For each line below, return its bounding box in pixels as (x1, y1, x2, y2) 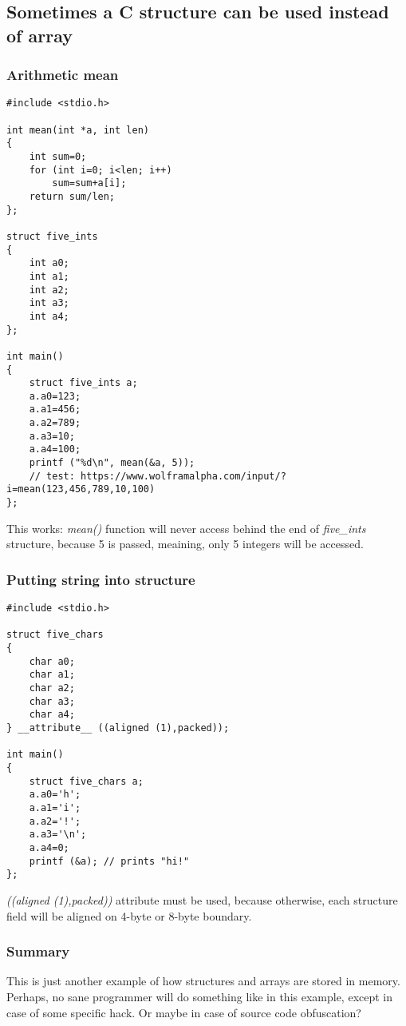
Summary (6, 941, 70, 961)
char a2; (29, 682, 75, 694)
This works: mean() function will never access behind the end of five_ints (6, 519, 366, 536)
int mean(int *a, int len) (6, 124, 149, 136)
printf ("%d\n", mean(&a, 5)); (29, 457, 195, 469)
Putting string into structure (6, 569, 195, 589)
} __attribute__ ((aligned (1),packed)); (6, 722, 230, 734)
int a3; (29, 297, 69, 309)
